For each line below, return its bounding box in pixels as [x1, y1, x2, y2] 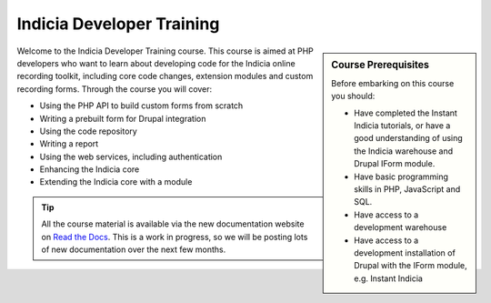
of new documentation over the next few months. [41, 244, 226, 255]
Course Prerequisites [331, 58, 429, 71]
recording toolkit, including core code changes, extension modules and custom [16, 71, 314, 82]
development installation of [354, 247, 456, 258]
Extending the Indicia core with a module [39, 177, 193, 187]
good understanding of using [354, 133, 463, 144]
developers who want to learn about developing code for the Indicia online [16, 57, 296, 68]
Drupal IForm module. [354, 158, 436, 169]
